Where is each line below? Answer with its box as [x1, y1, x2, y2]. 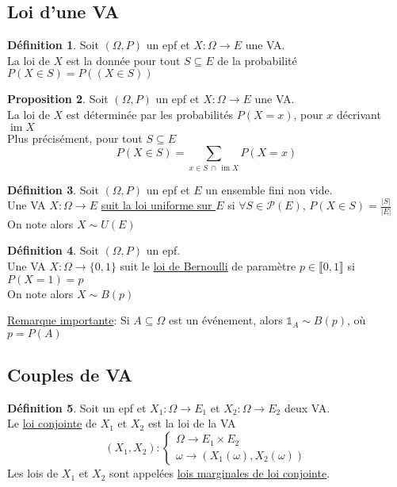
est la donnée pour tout [66, 52, 181, 68]
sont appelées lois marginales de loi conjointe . [109, 465, 330, 481]
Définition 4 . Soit [7, 242, 99, 259]
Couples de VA [7, 362, 133, 387]
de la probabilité [217, 52, 297, 68]
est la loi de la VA [147, 415, 236, 431]
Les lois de [7, 465, 59, 481]
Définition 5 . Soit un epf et [7, 399, 147, 416]
